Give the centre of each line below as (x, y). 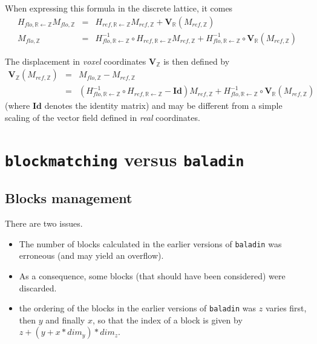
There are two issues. (44, 223)
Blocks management (69, 198)
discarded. (38, 287)
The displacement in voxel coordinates (76, 61)
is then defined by (197, 61)
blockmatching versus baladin (125, 159)
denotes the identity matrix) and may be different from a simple (163, 105)
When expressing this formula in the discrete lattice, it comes (119, 8)
